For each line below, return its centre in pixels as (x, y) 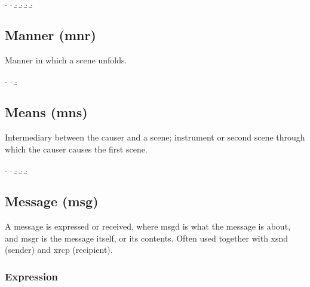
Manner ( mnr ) (50, 34)
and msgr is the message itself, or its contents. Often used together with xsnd (147, 238)
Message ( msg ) (52, 201)
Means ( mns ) (46, 112)
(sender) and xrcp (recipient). (59, 250)
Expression (32, 276)
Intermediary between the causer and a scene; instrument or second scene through (155, 137)
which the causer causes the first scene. (76, 149)
